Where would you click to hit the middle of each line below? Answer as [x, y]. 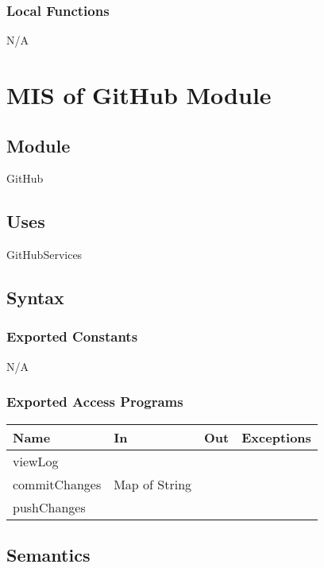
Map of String [153, 484]
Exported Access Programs [95, 402]
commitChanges [57, 484]
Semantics [48, 554]
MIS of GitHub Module [139, 95]
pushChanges [49, 507]
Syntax [35, 298]
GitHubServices [44, 255]
